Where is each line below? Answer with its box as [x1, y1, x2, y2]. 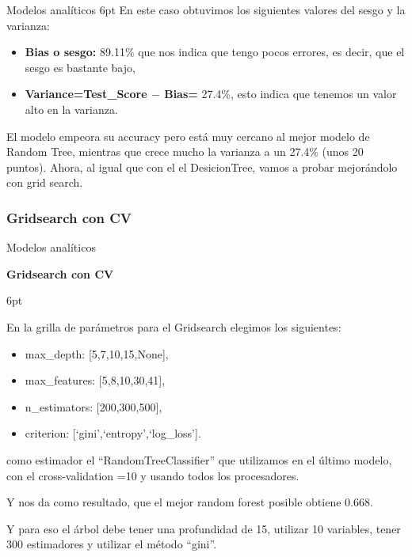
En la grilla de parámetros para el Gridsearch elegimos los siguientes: [6, 318, 341, 335]
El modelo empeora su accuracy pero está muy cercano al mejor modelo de [6, 127, 370, 144]
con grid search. [6, 174, 83, 191]
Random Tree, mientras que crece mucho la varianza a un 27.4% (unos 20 [6, 143, 364, 160]
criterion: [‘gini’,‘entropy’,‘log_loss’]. [25, 425, 201, 441]
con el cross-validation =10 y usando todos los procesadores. [6, 467, 299, 483]
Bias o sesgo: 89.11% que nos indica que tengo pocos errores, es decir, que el [25, 44, 405, 60]
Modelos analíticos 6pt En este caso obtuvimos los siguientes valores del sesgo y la [6, 2, 406, 17]
